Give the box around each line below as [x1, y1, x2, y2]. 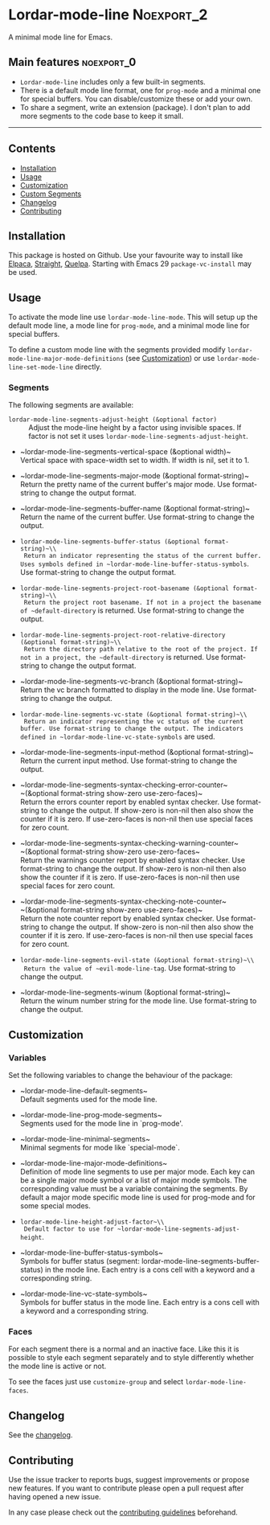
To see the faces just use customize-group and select [8, 1377, 184, 1387]
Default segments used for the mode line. [19, 1095, 158, 1105]
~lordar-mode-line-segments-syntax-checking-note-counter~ [19, 896, 227, 906]
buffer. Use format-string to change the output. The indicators [19, 725, 243, 733]
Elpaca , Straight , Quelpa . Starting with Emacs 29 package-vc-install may [8, 259, 252, 269]
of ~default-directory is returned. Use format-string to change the [19, 605, 245, 616]
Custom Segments [19, 189, 82, 199]
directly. [75, 362, 102, 371]
